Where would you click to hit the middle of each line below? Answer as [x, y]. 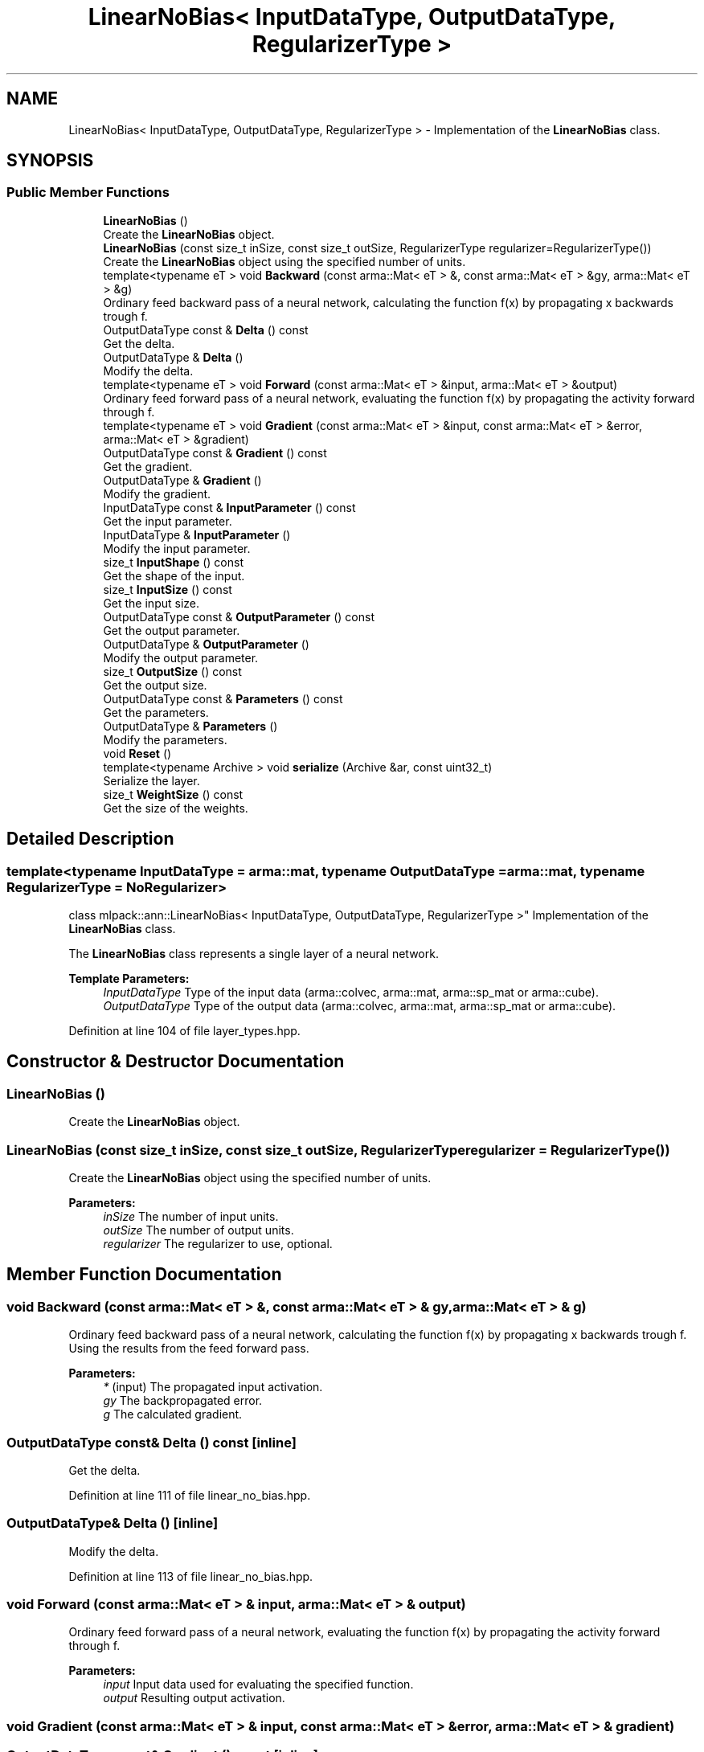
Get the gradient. [148, 466]
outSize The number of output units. [199, 1230]
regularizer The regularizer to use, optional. [218, 1244]
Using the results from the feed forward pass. [189, 1349]
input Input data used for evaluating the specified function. [258, 1684]
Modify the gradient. [157, 493]
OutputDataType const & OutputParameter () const [239, 616]
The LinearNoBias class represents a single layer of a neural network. [254, 954]
